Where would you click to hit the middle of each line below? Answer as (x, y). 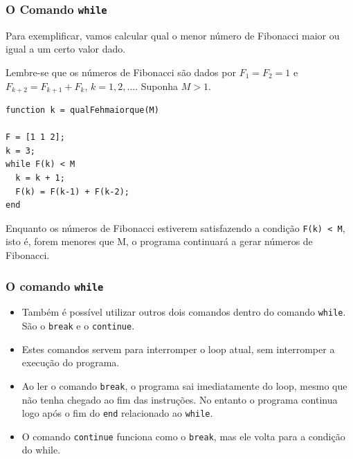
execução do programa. (71, 362)
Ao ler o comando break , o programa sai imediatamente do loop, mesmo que (184, 385)
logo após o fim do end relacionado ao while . (117, 413)
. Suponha (157, 85)
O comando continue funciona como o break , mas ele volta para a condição (183, 436)
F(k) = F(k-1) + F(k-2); (72, 191)
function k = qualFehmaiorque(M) (82, 110)
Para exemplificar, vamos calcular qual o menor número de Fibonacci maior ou (173, 35)
